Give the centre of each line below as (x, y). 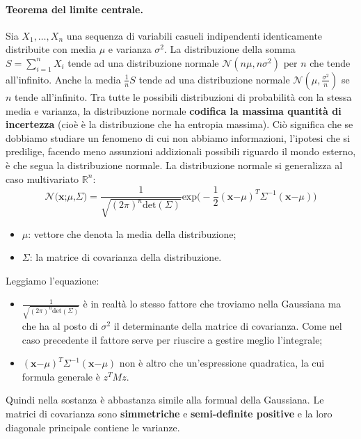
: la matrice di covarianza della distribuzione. (126, 257)
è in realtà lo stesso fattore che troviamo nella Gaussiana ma (212, 304)
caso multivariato (42, 178)
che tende (330, 62)
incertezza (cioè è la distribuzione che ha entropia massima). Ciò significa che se (179, 124)
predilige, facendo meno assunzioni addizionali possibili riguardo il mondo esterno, (181, 151)
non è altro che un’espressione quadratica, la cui (222, 363)
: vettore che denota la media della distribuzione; (132, 233)
